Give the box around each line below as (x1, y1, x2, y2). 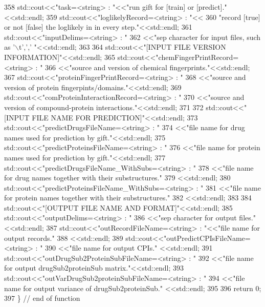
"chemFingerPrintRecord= (156, 51, 239, 62)
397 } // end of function (4, 293, 80, 303)
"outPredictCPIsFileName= (164, 232, 251, 243)
